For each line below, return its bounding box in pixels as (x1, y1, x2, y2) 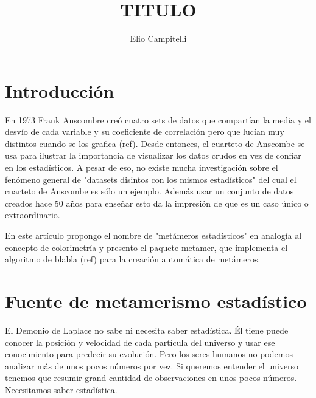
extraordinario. (5, 208, 60, 221)
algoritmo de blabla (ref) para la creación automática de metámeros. (5, 253, 261, 266)
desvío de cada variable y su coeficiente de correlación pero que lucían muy (5, 125, 284, 138)
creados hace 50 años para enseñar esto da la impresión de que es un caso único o (5, 196, 309, 209)
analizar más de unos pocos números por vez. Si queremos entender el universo (5, 359, 299, 372)
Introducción (5, 78, 114, 103)
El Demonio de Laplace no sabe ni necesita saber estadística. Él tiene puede (5, 323, 289, 336)
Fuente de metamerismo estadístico (5, 288, 307, 313)
